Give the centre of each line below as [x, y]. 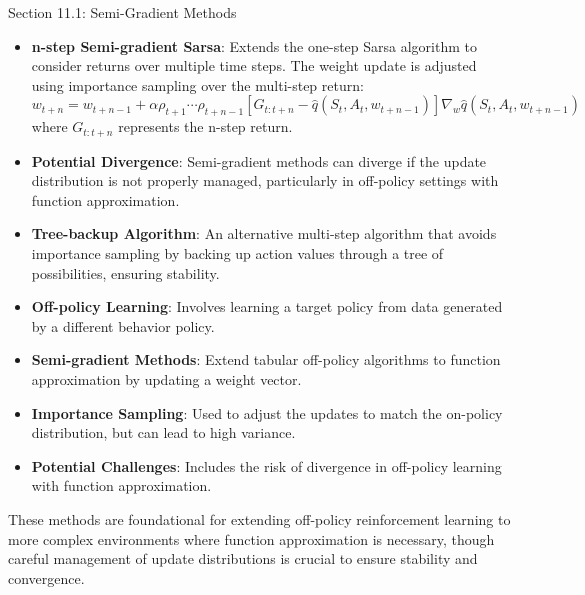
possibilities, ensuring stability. [125, 272]
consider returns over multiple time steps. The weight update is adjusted [254, 65]
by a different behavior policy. [123, 325]
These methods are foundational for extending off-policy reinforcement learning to [259, 518]
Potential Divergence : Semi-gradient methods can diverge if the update [259, 160]
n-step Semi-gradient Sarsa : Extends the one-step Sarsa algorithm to [254, 45]
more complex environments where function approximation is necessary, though [251, 538]
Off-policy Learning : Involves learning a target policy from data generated [267, 306]
